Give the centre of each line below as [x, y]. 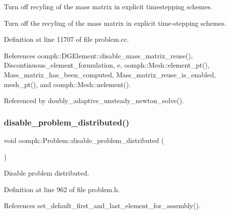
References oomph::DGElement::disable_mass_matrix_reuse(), [98, 55]
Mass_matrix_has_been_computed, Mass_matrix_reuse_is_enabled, [110, 74]
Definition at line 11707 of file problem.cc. [66, 39]
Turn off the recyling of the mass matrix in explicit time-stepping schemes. [115, 23]
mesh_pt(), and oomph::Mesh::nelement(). [67, 84]
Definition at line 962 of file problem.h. [62, 189]
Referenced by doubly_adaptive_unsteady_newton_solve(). [94, 100]
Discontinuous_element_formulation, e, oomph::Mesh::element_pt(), [107, 65]
